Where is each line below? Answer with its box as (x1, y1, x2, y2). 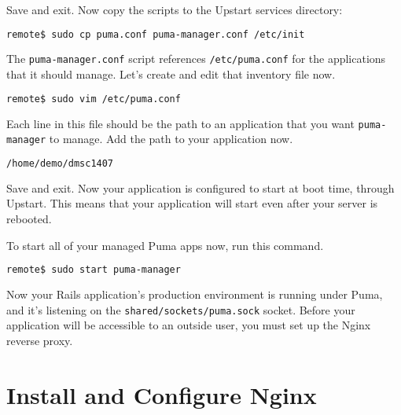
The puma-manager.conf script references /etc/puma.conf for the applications (6, 50, 386, 67)
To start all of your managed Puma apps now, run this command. (6, 237, 324, 253)
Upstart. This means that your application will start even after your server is (6, 195, 378, 211)
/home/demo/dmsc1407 (6, 157, 114, 169)
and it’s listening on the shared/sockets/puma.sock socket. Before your (6, 301, 355, 318)
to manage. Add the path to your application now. (49, 130, 293, 147)
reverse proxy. (6, 332, 73, 348)
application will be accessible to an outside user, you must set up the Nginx (6, 317, 371, 333)
